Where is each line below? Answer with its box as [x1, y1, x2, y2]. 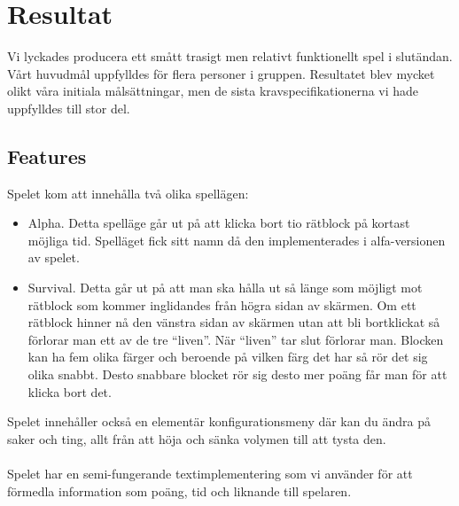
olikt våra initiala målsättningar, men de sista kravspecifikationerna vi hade [7, 82, 419, 100]
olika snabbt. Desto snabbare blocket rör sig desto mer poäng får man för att [27, 365, 447, 384]
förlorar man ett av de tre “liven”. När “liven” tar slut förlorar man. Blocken [27, 330, 444, 348]
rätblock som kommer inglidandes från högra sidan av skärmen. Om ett [27, 295, 416, 314]
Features [7, 142, 87, 169]
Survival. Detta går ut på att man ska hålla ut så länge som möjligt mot [27, 278, 423, 297]
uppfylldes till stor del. [7, 98, 130, 117]
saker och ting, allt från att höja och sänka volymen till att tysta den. [7, 429, 386, 448]
